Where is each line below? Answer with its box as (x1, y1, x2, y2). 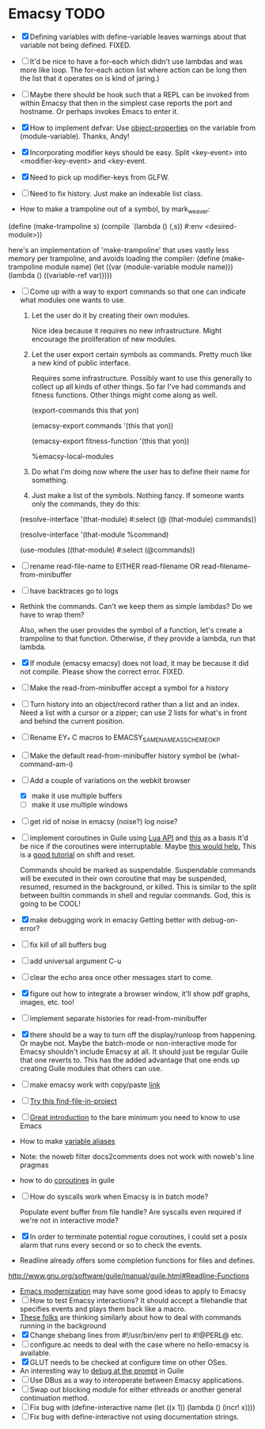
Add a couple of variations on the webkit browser (29, 775, 191, 785)
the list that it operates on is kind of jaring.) (19, 73, 160, 83)
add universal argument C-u (29, 956, 122, 966)
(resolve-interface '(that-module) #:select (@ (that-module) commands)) (19, 514, 257, 523)
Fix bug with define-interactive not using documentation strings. (29, 1412, 240, 1421)
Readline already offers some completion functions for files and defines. (19, 1256, 256, 1265)
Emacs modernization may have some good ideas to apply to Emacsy (19, 1286, 247, 1295)
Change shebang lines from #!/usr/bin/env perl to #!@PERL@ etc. (29, 1330, 244, 1340)
